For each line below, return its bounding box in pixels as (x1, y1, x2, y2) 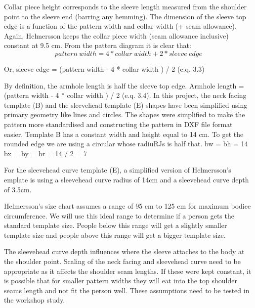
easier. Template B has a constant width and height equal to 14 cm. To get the (4, 129, 244, 139)
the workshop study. (4, 295, 65, 305)
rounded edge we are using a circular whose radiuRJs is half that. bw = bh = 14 (4, 138, 248, 149)
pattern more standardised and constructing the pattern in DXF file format (4, 119, 233, 129)
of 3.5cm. (4, 184, 32, 194)
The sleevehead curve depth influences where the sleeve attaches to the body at (4, 246, 245, 257)
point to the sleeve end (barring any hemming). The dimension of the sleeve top (4, 11, 246, 21)
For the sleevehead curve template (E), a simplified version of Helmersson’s (4, 165, 231, 175)
